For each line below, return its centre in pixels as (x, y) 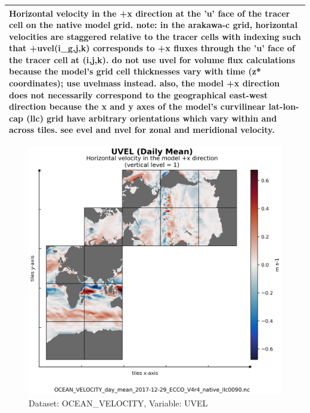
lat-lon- (284, 106)
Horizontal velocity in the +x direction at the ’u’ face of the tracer (150, 13)
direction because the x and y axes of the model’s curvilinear (137, 106)
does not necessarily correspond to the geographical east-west (139, 94)
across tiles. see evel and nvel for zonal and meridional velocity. (142, 130)
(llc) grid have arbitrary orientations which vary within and (152, 118)
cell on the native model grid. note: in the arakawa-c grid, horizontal (153, 25)
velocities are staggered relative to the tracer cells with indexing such (155, 36)
